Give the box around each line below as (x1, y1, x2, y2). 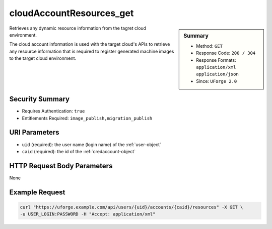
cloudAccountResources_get (9, 8, 134, 19)
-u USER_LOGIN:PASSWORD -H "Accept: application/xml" (20, 211, 156, 217)
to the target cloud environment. (9, 55, 77, 61)
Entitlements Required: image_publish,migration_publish (22, 115, 153, 121)
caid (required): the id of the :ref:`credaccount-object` (22, 148, 136, 154)
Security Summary (9, 95, 70, 103)
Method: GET (196, 43, 223, 49)
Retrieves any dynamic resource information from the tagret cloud (9, 25, 146, 31)
